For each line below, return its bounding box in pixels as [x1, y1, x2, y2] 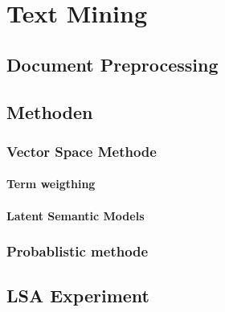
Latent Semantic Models [6, 207, 145, 224]
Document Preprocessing [6, 51, 219, 76]
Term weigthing [6, 175, 96, 192]
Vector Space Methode [6, 141, 157, 161]
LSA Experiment [6, 283, 149, 308]
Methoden [6, 99, 93, 124]
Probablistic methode [6, 241, 149, 261]
